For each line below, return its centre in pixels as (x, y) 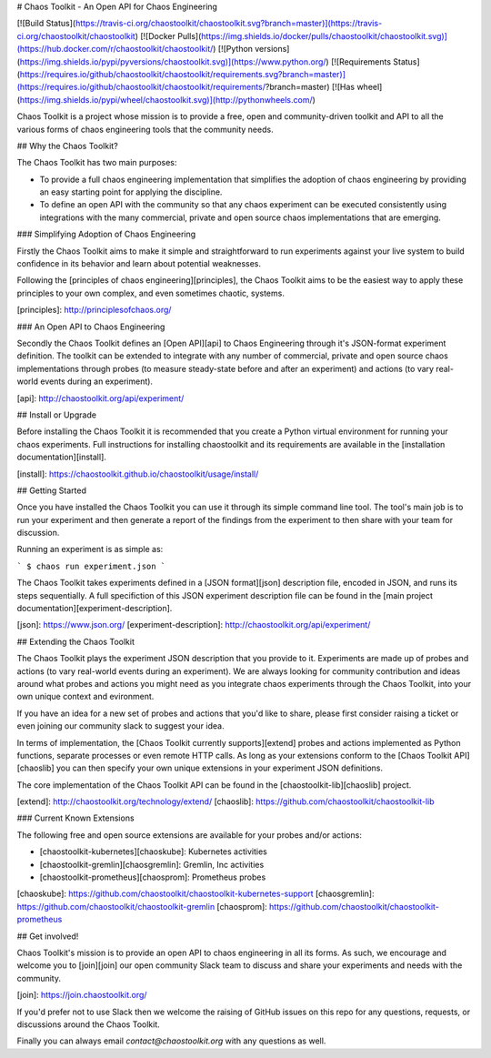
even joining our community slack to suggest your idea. (120, 726)
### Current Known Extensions (76, 818)
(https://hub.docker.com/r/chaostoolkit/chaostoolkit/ (115, 49)
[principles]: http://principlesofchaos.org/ (94, 310)
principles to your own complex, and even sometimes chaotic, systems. (151, 293)
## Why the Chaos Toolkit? (67, 146)
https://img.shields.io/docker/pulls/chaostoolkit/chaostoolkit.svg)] (324, 35)
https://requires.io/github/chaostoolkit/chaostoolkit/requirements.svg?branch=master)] (182, 74)
